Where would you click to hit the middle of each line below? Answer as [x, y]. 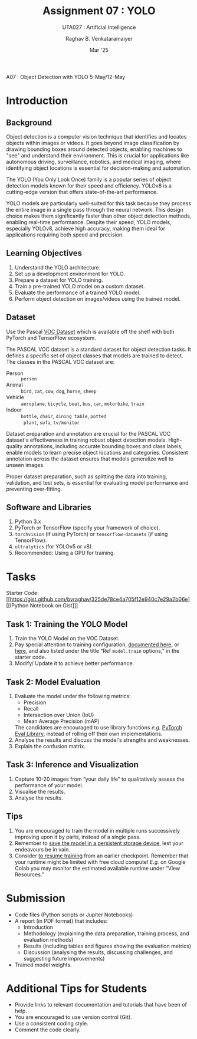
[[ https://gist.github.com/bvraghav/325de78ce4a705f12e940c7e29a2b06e [97, 599]
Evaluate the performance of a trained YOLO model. [78, 292]
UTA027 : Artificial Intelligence [99, 27]
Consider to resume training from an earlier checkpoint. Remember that [101, 856]
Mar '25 [99, 50]
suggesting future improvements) [64, 958]
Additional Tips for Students [77, 988]
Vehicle [15, 397]
